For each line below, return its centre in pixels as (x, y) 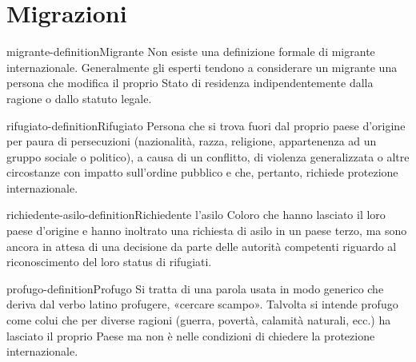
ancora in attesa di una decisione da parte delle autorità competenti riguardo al (202, 246)
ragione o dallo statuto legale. (79, 98)
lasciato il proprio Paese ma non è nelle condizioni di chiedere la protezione (191, 335)
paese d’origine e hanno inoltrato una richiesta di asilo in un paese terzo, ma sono (207, 231)
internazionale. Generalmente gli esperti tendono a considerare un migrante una (202, 67)
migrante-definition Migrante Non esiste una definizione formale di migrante (191, 52)
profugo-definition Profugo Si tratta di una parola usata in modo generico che (195, 288)
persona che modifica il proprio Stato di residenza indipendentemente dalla (190, 83)
